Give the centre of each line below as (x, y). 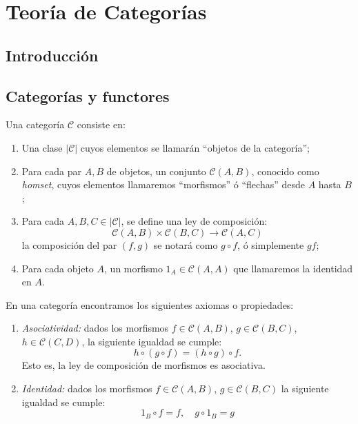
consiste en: (101, 124)
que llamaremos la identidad (293, 268)
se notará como (186, 244)
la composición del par (69, 244)
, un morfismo (133, 268)
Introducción (52, 55)
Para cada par (52, 171)
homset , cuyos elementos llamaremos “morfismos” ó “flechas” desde (163, 184)
